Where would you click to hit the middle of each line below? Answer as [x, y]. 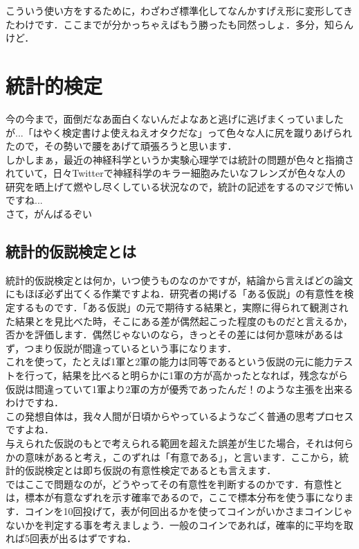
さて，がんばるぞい [49, 214]
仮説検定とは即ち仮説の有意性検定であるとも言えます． [150, 470]
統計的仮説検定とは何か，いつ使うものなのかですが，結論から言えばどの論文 [179, 280]
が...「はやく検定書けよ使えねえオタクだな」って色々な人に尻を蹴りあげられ [179, 132]
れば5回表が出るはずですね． [71, 538]
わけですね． [35, 402]
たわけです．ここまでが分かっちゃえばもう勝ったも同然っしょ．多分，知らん [180, 24]
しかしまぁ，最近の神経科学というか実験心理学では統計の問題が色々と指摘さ [180, 159]
